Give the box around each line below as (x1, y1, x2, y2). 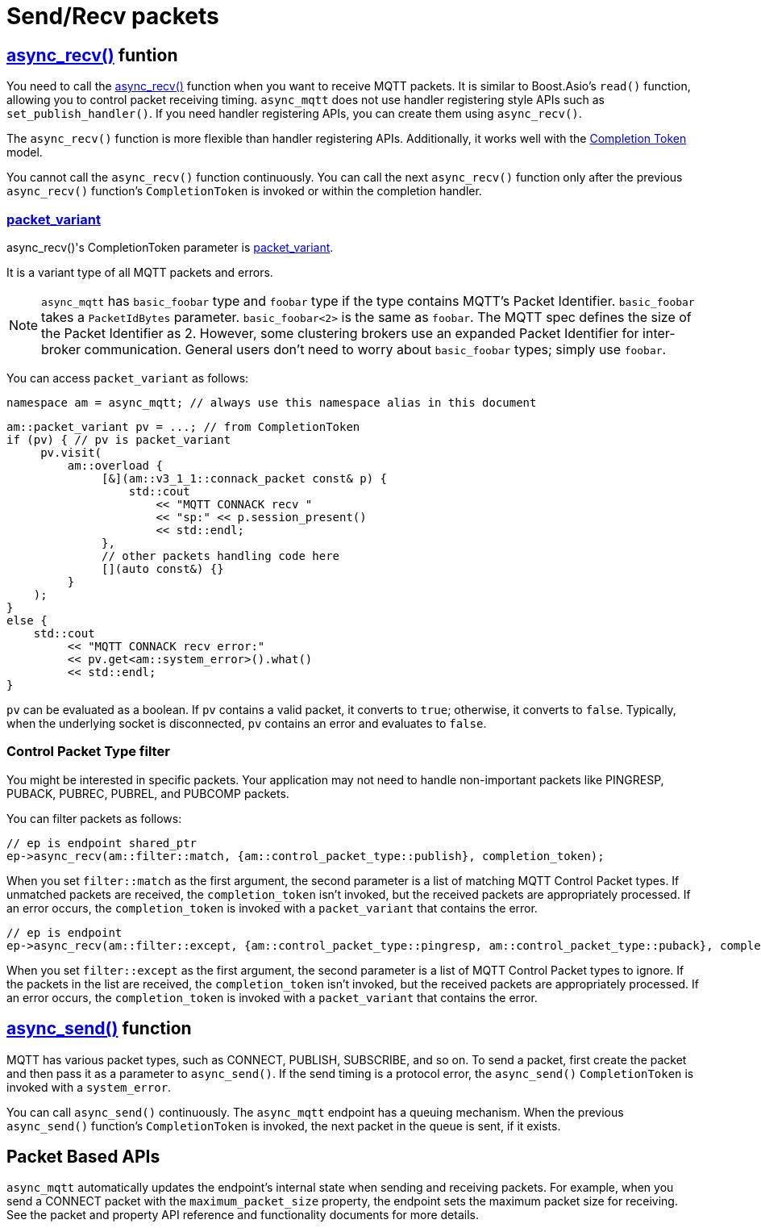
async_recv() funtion (6, 44, 178, 65)
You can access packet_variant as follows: (6, 370, 249, 385)
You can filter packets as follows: (6, 811, 182, 825)
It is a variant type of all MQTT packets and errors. (6, 265, 273, 279)
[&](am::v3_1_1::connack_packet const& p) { (102, 471, 388, 485)
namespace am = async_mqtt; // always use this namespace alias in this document (6, 395, 537, 409)
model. (6, 145, 43, 160)
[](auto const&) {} (102, 562, 224, 575)
